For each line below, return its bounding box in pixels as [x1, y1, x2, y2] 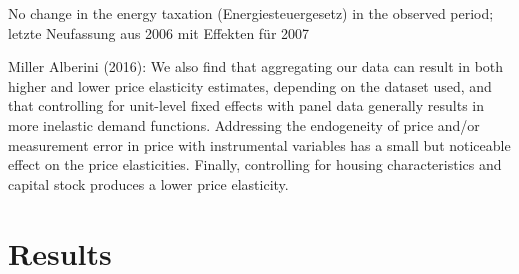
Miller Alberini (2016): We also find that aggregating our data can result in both [8, 56, 504, 77]
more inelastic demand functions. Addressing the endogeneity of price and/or [8, 114, 480, 135]
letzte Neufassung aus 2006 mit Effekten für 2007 [8, 22, 310, 43]
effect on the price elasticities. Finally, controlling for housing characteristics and [8, 154, 502, 175]
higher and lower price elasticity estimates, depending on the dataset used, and [8, 75, 492, 96]
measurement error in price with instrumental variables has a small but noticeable [8, 134, 511, 155]
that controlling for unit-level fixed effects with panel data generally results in [8, 95, 485, 116]
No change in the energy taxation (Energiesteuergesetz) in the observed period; [8, 3, 494, 23]
